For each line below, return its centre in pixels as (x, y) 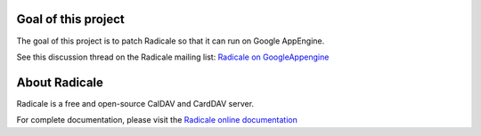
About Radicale (60, 82)
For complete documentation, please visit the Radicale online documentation (157, 120)
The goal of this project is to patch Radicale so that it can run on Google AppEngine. (171, 41)
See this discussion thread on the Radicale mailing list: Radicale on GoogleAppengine (173, 57)
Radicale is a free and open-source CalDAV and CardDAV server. (135, 103)
